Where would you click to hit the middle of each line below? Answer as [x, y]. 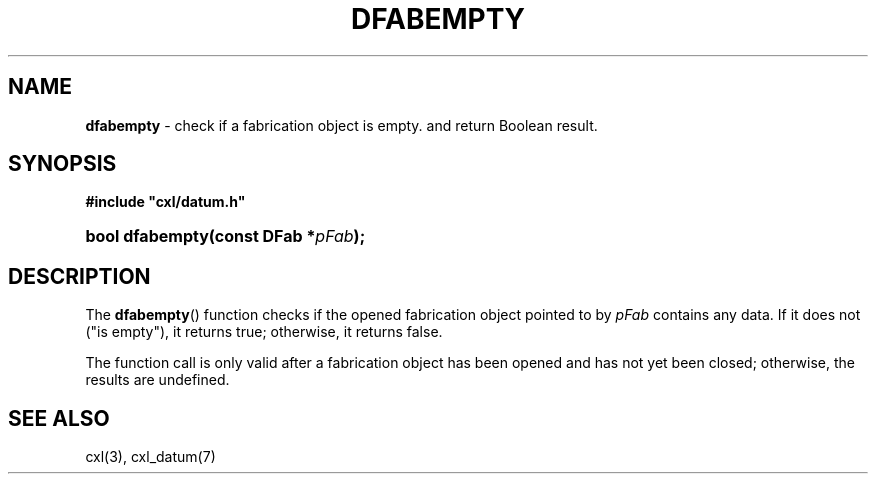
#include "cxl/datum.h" [165, 202]
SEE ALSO [59, 418]
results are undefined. [157, 380]
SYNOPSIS [62, 164]
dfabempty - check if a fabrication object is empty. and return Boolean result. [341, 125]
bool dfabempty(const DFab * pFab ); [225, 236]
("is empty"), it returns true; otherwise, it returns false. [264, 332]
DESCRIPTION [79, 276]
